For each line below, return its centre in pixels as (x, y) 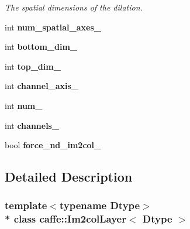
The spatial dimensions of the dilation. (74, 7)
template (26, 205)
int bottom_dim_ (41, 47)
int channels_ (32, 125)
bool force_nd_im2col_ (53, 145)
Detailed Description (69, 177)
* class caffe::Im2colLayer (65, 219)
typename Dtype (100, 205)
